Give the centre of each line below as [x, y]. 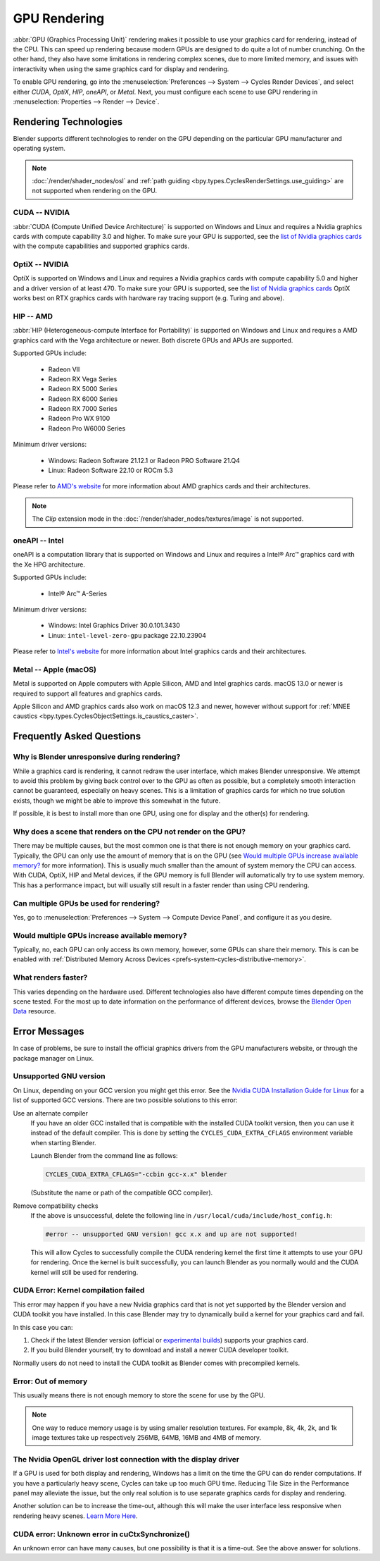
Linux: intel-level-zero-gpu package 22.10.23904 [127, 635]
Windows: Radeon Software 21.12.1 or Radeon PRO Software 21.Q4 [144, 460]
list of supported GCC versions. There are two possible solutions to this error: [125, 1100]
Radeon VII [64, 369]
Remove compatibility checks [56, 1206]
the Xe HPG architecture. [49, 564]
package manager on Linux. [53, 1058]
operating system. [39, 149]
